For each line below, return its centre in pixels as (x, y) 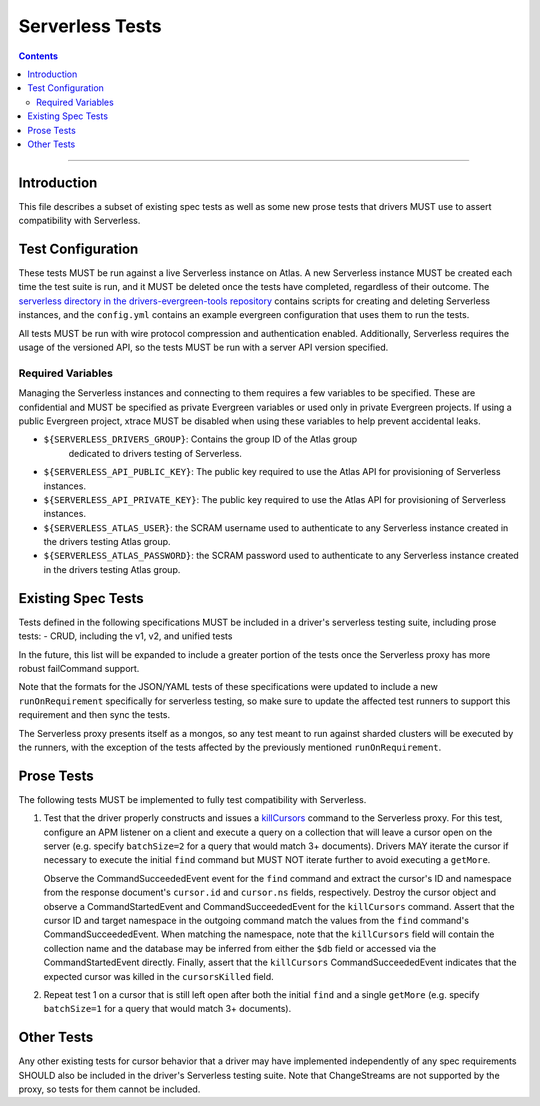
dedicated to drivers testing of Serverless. (155, 453)
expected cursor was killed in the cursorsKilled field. (158, 976)
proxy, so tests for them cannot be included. (109, 1089)
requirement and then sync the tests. (94, 715)
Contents (38, 56)
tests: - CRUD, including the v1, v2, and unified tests (125, 636)
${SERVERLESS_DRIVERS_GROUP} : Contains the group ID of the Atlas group (200, 439)
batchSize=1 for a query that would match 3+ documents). (167, 1009)
